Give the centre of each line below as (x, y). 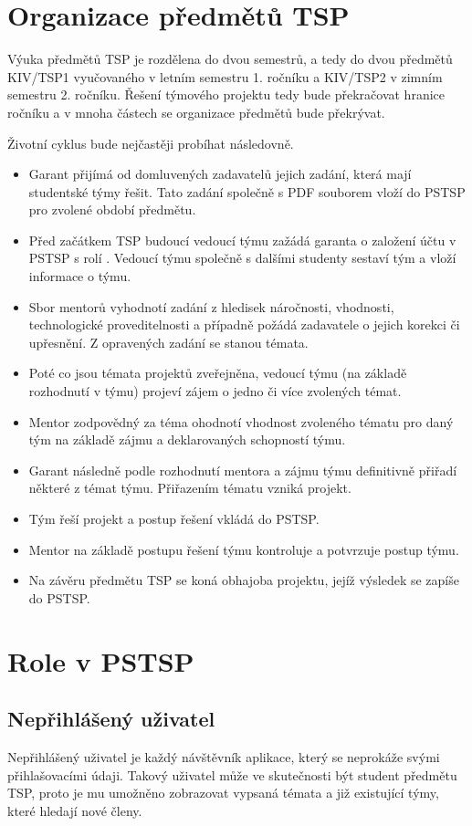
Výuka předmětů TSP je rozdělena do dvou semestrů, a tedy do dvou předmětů (230, 59)
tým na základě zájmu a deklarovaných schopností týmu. (187, 439)
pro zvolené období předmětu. (112, 209)
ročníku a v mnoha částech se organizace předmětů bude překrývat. (196, 112)
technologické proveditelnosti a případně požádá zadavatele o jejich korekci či (244, 324)
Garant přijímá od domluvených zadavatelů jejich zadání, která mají (220, 174)
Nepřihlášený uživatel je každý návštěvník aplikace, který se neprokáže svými (224, 756)
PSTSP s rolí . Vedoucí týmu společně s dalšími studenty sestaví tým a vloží (242, 258)
